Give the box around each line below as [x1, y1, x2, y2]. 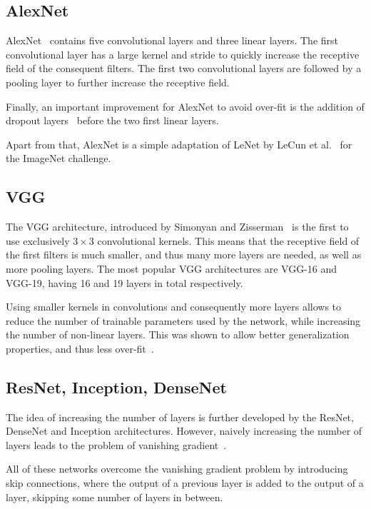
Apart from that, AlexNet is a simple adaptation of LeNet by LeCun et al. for [6, 136, 352, 151]
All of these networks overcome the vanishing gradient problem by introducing [6, 461, 348, 476]
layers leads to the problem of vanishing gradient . [6, 437, 227, 452]
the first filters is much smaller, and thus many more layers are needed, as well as [6, 247, 362, 262]
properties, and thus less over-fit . [6, 341, 154, 356]
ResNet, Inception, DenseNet [6, 376, 227, 398]
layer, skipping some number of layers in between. [6, 489, 223, 504]
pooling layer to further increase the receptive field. [6, 74, 230, 89]
